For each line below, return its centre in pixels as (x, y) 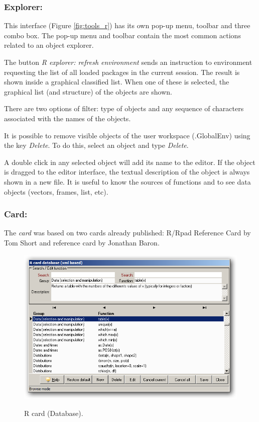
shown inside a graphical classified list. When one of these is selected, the (117, 82)
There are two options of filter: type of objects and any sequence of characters (124, 108)
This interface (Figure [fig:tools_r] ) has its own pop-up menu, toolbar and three (127, 25)
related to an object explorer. (49, 45)
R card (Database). (54, 413)
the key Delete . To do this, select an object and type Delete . (96, 145)
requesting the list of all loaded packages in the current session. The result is (122, 72)
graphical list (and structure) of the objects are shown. (88, 91)
